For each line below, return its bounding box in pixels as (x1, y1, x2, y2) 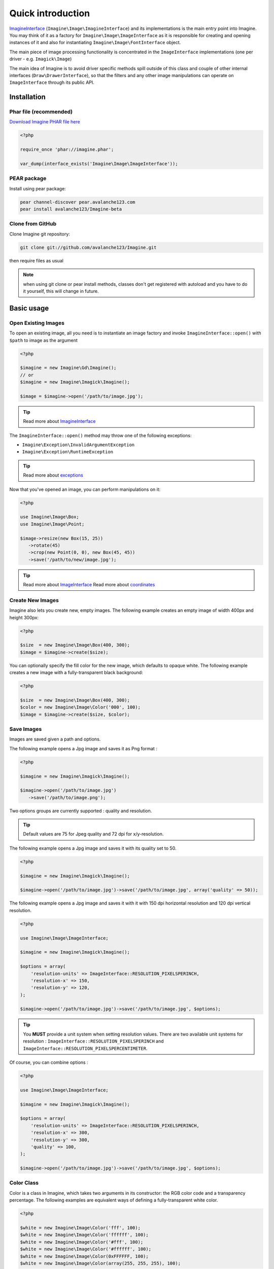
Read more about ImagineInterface (23, 418, 96, 424)
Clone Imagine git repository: (9, 231, 71, 237)
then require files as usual (9, 257, 63, 263)
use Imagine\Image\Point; (20, 521, 85, 527)
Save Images (9, 726, 42, 733)
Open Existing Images (9, 319, 64, 326)
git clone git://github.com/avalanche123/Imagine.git (20, 244, 157, 250)
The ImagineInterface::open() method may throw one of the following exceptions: (9, 432, 192, 439)
